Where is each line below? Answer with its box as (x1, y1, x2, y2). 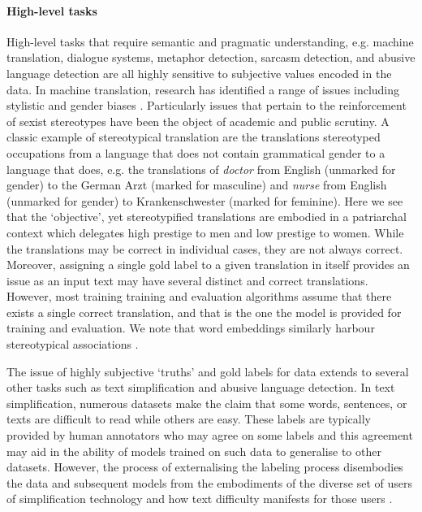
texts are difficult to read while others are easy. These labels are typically (6, 410, 371, 427)
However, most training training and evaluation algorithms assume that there (6, 288, 392, 305)
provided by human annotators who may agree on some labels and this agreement (6, 427, 413, 444)
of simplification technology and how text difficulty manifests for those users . (6, 490, 393, 507)
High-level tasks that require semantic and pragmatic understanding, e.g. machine (6, 33, 414, 50)
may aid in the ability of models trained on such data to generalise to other (6, 442, 381, 459)
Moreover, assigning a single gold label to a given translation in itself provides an (6, 256, 410, 273)
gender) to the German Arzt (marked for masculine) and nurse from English (6, 176, 387, 193)
